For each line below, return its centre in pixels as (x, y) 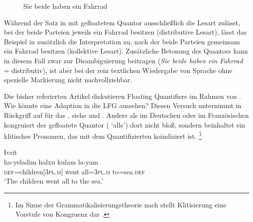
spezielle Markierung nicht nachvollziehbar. (68, 80)
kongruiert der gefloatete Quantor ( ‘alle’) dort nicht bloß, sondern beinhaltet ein (125, 124)
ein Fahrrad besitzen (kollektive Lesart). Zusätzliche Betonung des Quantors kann (126, 51)
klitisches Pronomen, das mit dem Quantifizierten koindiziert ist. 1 (103, 135)
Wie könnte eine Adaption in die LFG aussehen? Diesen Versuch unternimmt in (123, 105)
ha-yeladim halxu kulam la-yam (51, 161)
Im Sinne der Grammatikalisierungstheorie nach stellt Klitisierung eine (121, 204)
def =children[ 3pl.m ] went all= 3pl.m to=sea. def (74, 171)
